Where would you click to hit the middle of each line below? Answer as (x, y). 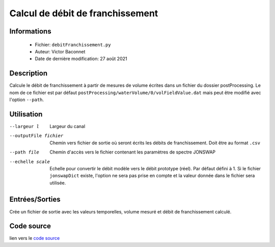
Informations (30, 31)
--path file (24, 152)
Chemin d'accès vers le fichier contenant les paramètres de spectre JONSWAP (133, 152)
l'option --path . (27, 100)
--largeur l (24, 126)
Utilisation (26, 114)
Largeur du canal (67, 126)
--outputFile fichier (36, 136)
